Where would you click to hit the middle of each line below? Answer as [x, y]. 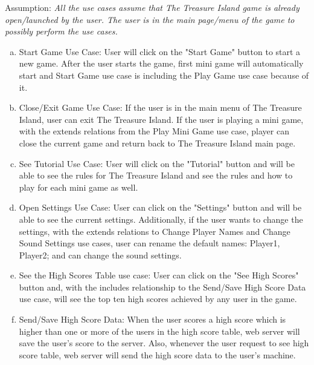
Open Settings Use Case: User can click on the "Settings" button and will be [160, 207]
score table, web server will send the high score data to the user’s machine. [157, 354]
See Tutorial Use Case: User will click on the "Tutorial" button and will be [157, 163]
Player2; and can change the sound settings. [100, 255]
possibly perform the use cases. [61, 31]
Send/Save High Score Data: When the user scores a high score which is [152, 319]
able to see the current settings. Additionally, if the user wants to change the [161, 219]
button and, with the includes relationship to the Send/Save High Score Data [162, 287]
